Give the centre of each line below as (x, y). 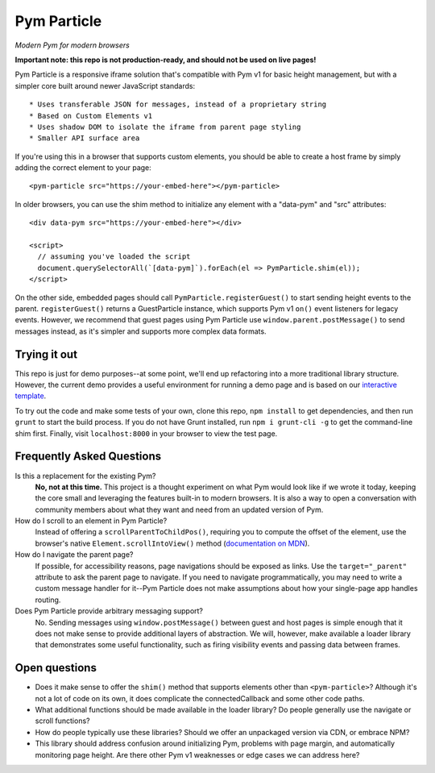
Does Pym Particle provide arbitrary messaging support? (109, 611)
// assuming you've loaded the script (114, 257)
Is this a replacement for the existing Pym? (85, 476)
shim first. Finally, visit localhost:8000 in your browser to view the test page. (146, 433)
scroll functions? (62, 721)
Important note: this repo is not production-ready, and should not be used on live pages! (166, 60)
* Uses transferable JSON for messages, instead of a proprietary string (178, 104)
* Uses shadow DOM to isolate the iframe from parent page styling (165, 127)
